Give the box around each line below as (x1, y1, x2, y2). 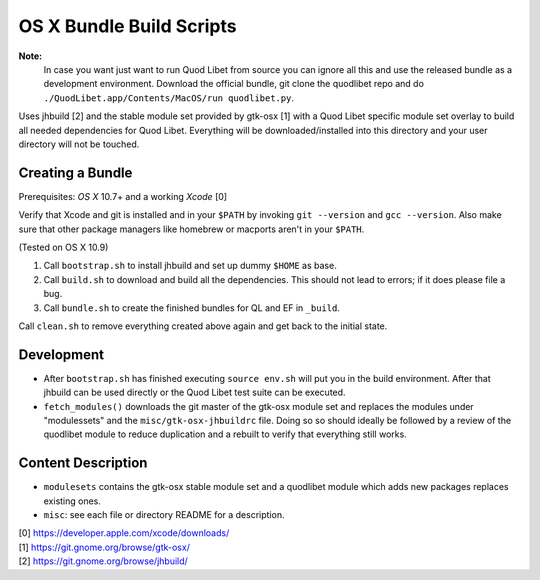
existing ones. (43, 495, 102, 507)
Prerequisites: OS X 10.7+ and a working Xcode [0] (18, 190, 228, 202)
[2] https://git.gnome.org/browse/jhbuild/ (18, 555, 189, 567)
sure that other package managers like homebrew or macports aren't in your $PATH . (18, 223, 365, 235)
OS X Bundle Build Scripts (18, 15, 237, 37)
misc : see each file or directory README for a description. (43, 509, 285, 521)
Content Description (18, 455, 148, 472)
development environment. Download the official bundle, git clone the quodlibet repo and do (43, 78, 425, 90)
